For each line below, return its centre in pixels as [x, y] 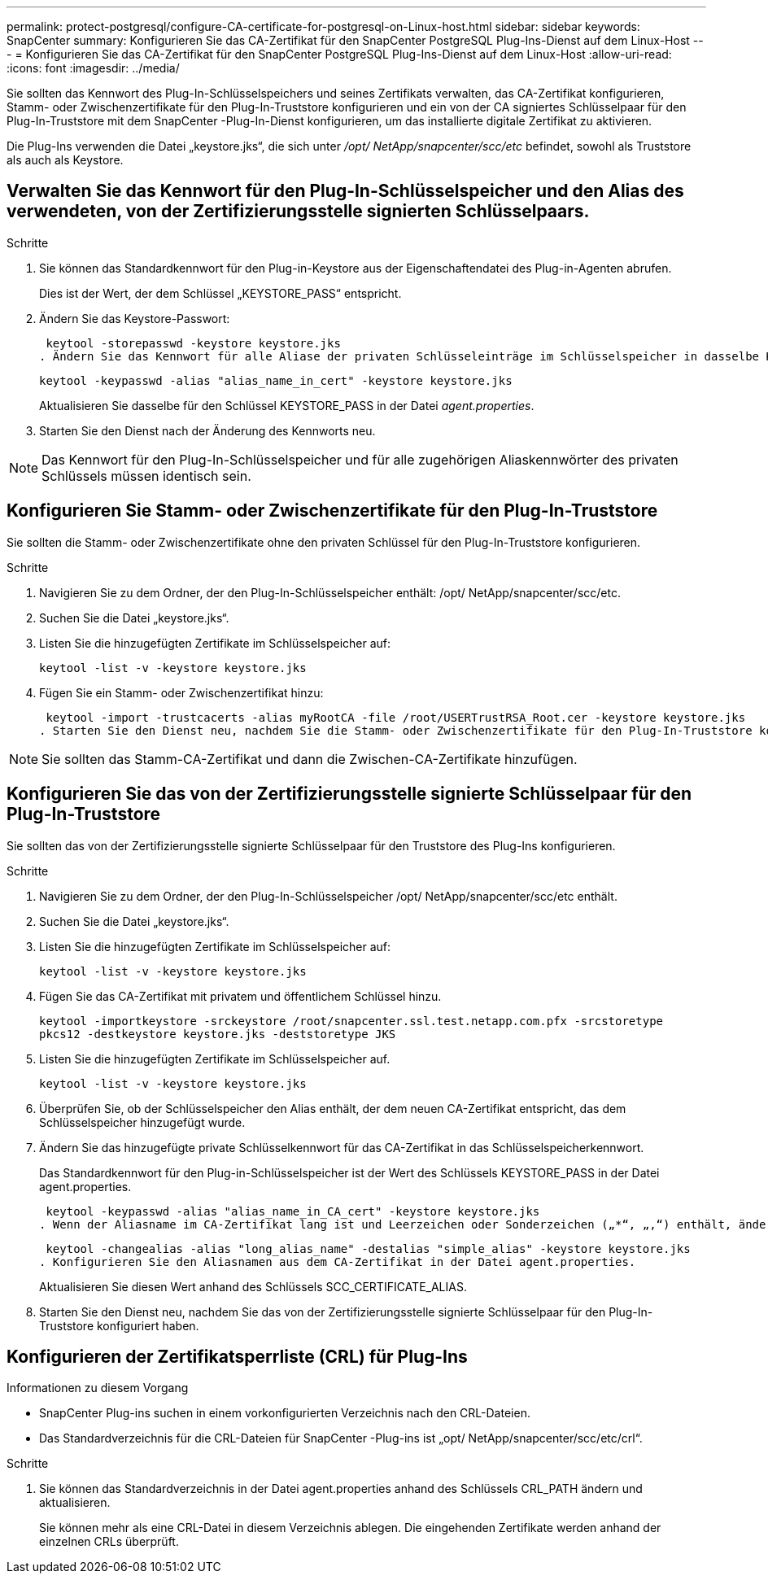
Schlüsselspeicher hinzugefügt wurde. [142, 1122]
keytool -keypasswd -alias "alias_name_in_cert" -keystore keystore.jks [276, 380]
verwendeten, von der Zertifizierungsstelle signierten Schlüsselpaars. [298, 212]
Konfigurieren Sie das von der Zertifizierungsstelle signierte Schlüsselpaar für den [349, 794]
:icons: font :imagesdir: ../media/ [93, 68]
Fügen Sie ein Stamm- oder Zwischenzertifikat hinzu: [181, 692]
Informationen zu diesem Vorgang [98, 1388]
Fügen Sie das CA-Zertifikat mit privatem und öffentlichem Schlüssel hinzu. [240, 996]
